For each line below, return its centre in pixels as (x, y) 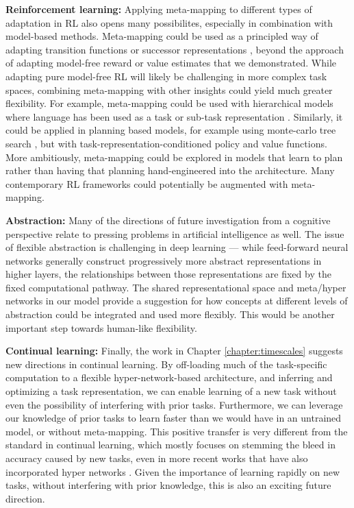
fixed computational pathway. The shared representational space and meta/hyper (176, 287)
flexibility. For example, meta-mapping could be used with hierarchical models (169, 103)
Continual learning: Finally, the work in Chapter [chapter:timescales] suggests (174, 351)
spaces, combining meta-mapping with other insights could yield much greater (169, 89)
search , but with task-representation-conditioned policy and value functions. (166, 143)
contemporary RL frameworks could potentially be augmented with (147, 183)
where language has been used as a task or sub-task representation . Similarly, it (174, 116)
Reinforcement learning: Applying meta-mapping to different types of (159, 9)
